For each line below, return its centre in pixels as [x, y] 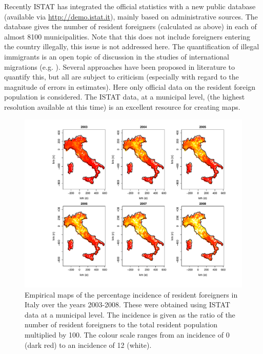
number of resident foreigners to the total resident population [121, 324]
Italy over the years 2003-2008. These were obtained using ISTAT [127, 304]
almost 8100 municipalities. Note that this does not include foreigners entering [127, 36]
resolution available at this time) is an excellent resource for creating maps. [122, 106]
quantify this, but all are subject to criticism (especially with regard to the [122, 77]
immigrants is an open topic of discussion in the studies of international [117, 56]
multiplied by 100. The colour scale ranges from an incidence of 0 [127, 335]
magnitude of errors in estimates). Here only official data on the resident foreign [130, 86]
